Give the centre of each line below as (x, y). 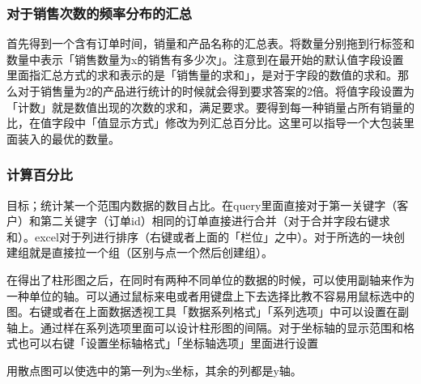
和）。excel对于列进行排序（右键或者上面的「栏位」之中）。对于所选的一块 (200, 236)
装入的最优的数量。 (68, 138)
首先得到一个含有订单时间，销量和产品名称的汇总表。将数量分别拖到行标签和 (210, 43)
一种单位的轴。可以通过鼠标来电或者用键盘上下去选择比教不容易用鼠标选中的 (210, 295)
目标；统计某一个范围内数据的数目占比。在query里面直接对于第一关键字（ (202, 205)
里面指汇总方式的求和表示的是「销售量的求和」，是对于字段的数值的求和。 (202, 75)
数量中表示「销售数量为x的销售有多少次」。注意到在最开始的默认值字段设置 (205, 59)
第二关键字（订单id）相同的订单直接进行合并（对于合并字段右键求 (215, 221)
